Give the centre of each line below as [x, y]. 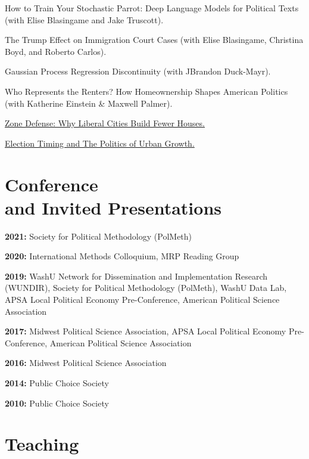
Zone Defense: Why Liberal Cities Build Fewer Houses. [105, 123]
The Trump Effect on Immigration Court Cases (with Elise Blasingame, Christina [154, 40]
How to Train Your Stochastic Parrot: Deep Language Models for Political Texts [152, 8]
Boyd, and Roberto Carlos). [56, 51]
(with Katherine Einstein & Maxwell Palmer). [89, 103]
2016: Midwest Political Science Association [86, 363]
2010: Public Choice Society [57, 403]
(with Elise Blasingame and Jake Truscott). [84, 19]
